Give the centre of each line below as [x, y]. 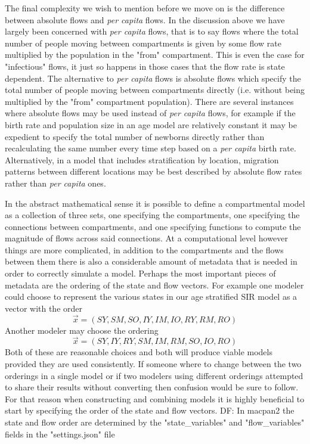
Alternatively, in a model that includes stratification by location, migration [142, 159]
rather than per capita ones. [55, 183]
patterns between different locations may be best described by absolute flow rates [154, 171]
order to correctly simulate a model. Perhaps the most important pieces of [140, 273]
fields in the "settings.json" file [60, 434]
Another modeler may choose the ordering [82, 330]
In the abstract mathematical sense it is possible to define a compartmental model [155, 203]
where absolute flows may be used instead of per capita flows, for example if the [150, 113]
